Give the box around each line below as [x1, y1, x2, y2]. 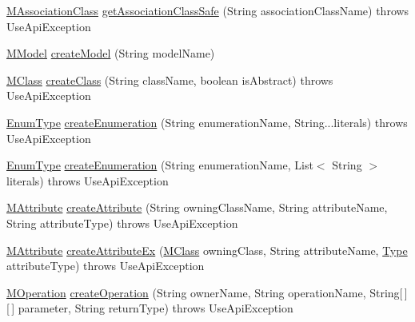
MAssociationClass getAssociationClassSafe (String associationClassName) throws [6, 2, 409, 18]
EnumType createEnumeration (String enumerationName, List [6, 157, 313, 173]
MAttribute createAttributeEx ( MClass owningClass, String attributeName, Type [6, 241, 408, 258]
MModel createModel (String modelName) [6, 45, 215, 62]
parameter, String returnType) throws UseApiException [18, 300, 293, 316]
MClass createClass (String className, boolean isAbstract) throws [6, 71, 333, 88]
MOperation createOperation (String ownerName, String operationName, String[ [6, 284, 403, 300]
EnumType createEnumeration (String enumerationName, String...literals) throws [6, 113, 408, 130]
